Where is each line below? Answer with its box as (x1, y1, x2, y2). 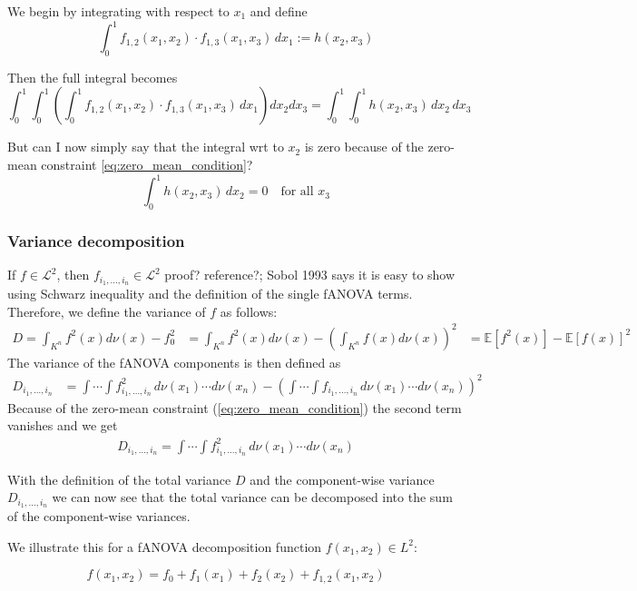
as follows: (220, 301, 278, 320)
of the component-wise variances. (7, 507, 191, 526)
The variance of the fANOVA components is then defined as (7, 352, 341, 371)
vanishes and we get (7, 416, 118, 435)
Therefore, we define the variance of (7, 301, 206, 320)
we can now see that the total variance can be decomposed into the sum (52, 488, 453, 507)
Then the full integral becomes (7, 67, 178, 86)
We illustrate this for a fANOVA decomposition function (7, 537, 322, 556)
